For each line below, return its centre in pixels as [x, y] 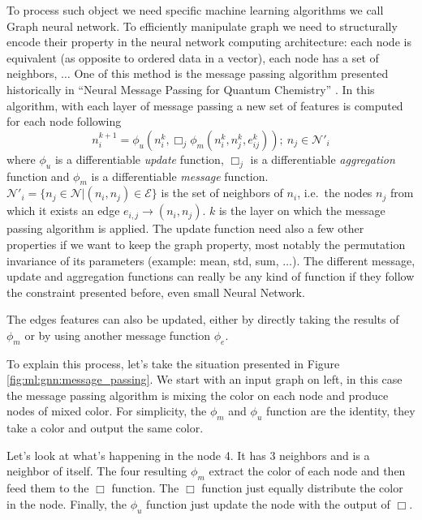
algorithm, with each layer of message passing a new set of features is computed [205, 105]
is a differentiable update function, [139, 159]
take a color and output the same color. [105, 428]
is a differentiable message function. [180, 176]
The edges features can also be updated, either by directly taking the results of [203, 319]
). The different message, [354, 260]
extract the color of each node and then [307, 471]
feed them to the [48, 488]
